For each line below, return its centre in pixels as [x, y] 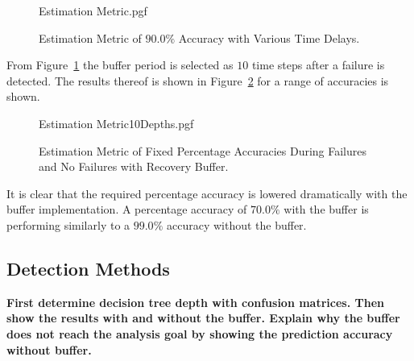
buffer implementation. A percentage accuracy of [127, 209]
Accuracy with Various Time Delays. [269, 37]
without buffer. [49, 349]
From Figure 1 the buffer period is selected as [120, 65]
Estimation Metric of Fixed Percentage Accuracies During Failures [203, 150]
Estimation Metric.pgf [93, 10]
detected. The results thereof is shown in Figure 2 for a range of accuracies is [198, 80]
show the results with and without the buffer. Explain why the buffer [203, 318]
